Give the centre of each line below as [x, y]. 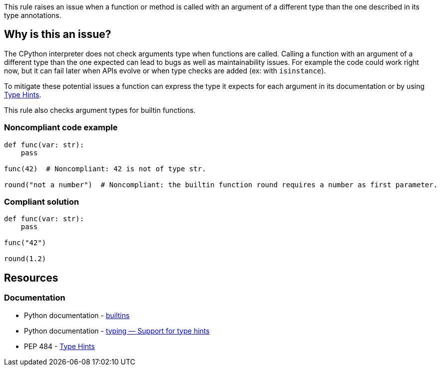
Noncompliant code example [61, 128]
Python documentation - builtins [77, 315]
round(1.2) [25, 259]
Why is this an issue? [58, 34]
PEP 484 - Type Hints [59, 346]
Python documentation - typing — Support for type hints [117, 331]
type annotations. [33, 15]
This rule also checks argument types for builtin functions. [100, 110]
